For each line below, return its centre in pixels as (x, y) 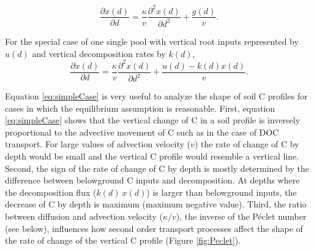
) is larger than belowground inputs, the (222, 192)
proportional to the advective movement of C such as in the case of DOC (142, 132)
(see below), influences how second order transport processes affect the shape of (154, 228)
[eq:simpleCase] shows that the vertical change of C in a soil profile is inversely (153, 120)
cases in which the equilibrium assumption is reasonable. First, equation (140, 108)
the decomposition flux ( (51, 192)
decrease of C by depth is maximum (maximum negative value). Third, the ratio (156, 204)
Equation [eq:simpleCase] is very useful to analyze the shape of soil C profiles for (156, 96)
